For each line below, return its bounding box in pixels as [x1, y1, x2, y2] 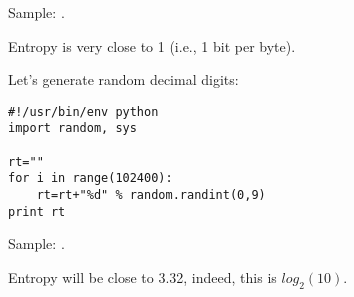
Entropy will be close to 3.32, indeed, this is [8, 266, 277, 287]
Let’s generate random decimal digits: [8, 69, 239, 90]
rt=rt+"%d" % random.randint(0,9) [36, 188, 266, 203]
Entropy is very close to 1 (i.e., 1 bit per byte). [8, 35, 296, 56]
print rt [8, 204, 66, 219]
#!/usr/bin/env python [8, 104, 159, 119]
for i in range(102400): [8, 171, 173, 186]
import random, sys [8, 121, 137, 136]
